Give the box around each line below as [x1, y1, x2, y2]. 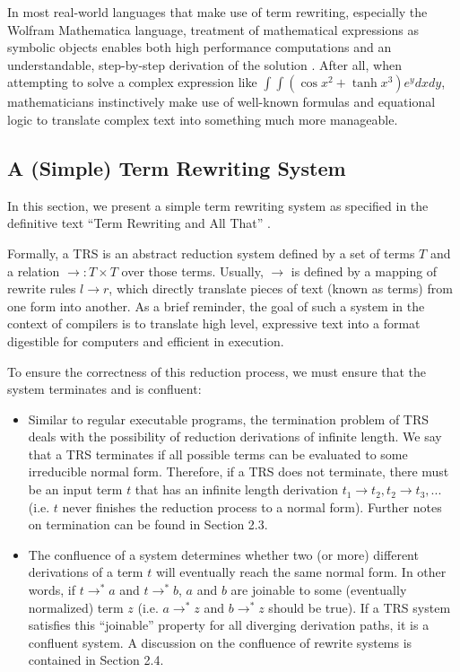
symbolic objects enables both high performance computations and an [7, 38, 392, 57]
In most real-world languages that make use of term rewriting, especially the [7, 3, 428, 21]
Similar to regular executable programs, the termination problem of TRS [28, 409, 430, 428]
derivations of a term [28, 563, 143, 581]
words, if [28, 580, 76, 599]
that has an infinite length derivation [135, 480, 338, 499]
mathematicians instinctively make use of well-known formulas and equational [7, 92, 436, 111]
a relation [7, 261, 60, 280]
